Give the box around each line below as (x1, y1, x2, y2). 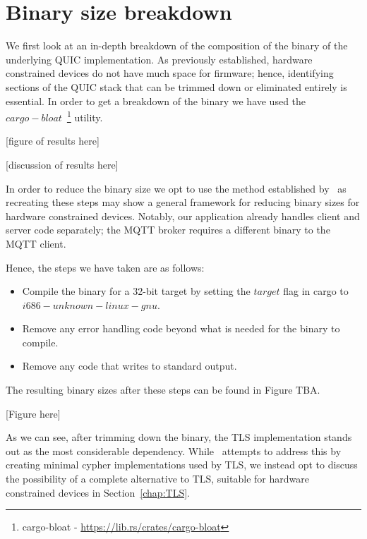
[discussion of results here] (6, 157, 119, 171)
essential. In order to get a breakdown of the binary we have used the (6, 93, 306, 108)
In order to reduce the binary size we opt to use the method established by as (6, 181, 347, 195)
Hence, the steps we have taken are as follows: (6, 260, 205, 274)
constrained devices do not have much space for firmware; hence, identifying (6, 66, 334, 80)
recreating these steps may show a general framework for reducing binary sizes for (6, 195, 360, 210)
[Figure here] (6, 406, 61, 420)
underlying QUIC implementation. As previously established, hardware (6, 52, 313, 66)
